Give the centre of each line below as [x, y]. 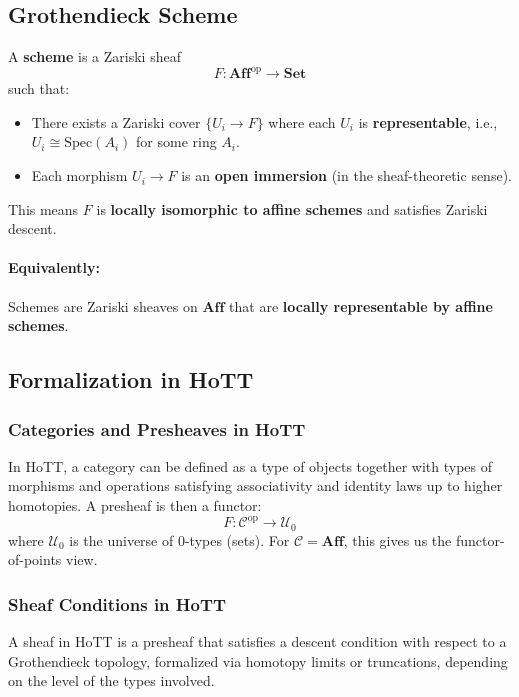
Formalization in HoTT [131, 379]
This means [43, 208]
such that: [39, 88]
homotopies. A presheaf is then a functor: [135, 505]
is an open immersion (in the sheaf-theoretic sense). [346, 175]
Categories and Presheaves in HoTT [157, 428]
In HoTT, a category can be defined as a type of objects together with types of [250, 465]
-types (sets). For [237, 539]
